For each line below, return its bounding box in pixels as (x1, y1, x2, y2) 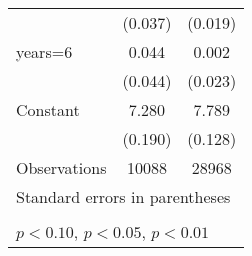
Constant (16, 98, 80, 121)
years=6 (16, 40, 73, 63)
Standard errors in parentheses (16, 185, 231, 208)
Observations (16, 156, 107, 179)
